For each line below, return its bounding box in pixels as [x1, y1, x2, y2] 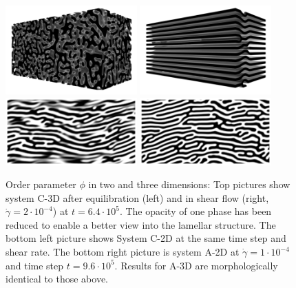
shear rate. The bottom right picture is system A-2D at [6, 245, 240, 259]
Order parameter [6, 177, 76, 192]
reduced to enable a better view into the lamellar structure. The [6, 217, 276, 232]
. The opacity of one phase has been [119, 204, 272, 218]
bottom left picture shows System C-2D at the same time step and [6, 231, 286, 245]
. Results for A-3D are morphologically [114, 258, 278, 272]
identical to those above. [6, 271, 109, 286]
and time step [6, 258, 64, 272]
